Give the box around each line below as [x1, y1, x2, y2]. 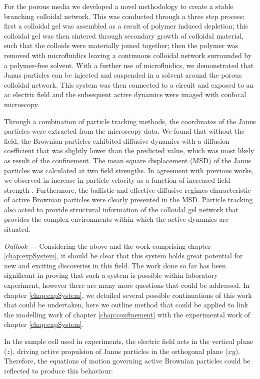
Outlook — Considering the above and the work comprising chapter [4, 240, 211, 251]
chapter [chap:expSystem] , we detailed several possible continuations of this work [4, 289, 252, 300]
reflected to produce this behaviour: [4, 365, 113, 375]
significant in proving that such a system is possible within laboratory [4, 270, 218, 280]
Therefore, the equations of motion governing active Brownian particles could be [4, 355, 250, 366]
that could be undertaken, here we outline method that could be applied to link [4, 299, 248, 310]
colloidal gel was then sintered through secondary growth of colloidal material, [4, 30, 244, 41]
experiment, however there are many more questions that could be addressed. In [4, 280, 250, 290]
